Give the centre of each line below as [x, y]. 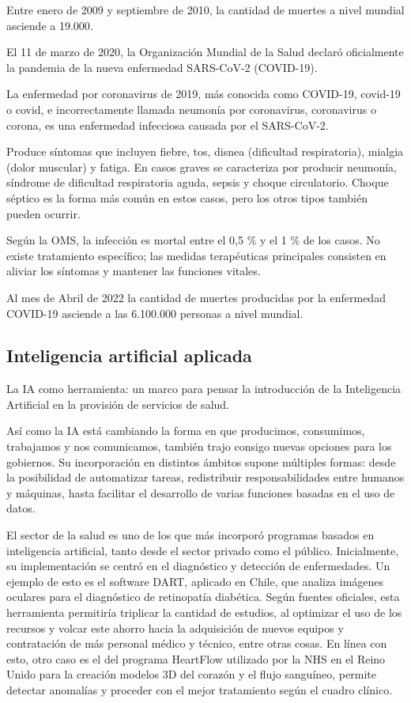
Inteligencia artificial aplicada [129, 355]
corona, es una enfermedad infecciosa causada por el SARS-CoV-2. [168, 125]
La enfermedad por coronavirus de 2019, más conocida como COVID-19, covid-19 [204, 94]
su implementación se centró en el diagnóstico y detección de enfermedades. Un [198, 566]
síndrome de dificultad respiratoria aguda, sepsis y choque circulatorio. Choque [198, 182]
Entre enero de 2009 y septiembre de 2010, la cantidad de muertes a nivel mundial [205, 9]
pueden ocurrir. [43, 213]
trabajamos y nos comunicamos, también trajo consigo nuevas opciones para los [199, 446]
